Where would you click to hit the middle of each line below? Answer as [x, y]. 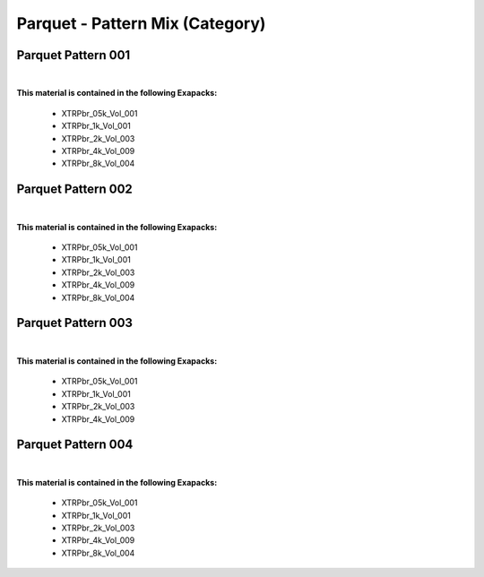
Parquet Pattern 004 [75, 445]
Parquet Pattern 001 [73, 55]
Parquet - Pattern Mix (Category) [141, 23]
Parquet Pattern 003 [75, 323]
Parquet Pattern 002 [75, 189]
